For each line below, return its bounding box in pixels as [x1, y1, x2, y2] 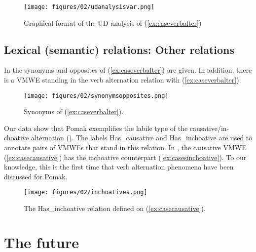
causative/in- [189, 123, 229, 133]
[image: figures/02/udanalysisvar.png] [24, 3, 154, 10]
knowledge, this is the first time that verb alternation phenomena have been [4, 162, 234, 172]
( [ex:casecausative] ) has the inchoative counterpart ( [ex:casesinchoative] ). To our [4, 152, 247, 162]
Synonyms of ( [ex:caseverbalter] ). [24, 106, 124, 117]
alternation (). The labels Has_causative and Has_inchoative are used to [31, 132, 253, 143]
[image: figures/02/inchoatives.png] [24, 189, 147, 196]
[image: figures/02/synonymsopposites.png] [24, 92, 169, 99]
